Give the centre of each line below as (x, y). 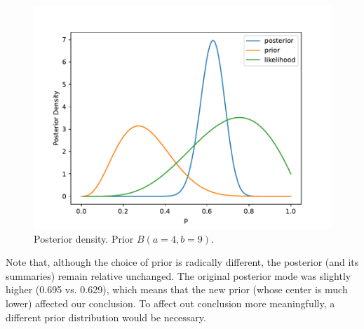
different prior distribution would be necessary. (106, 317)
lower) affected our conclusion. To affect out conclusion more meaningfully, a (170, 303)
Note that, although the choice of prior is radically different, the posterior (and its (182, 262)
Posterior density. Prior (84, 238)
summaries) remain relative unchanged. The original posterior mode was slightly (178, 275)
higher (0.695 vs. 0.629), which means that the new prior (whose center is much (177, 289)
